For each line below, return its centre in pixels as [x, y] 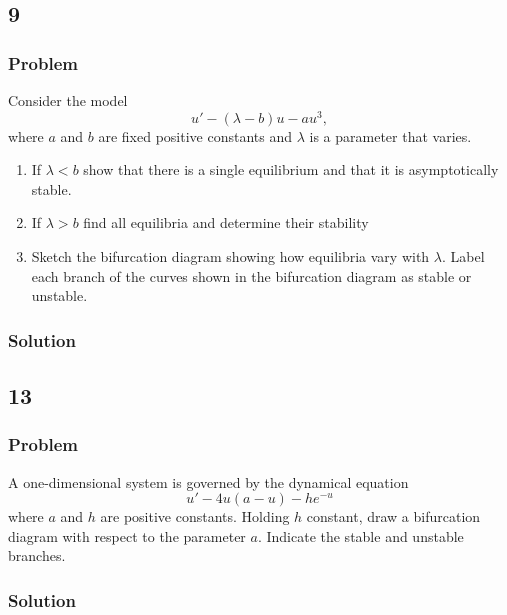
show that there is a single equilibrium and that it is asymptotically [291, 169]
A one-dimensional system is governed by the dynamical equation [208, 481]
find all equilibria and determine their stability [226, 222]
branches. [37, 555]
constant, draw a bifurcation [393, 516]
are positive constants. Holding [195, 516]
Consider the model [68, 100]
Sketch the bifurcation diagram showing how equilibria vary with [230, 256]
